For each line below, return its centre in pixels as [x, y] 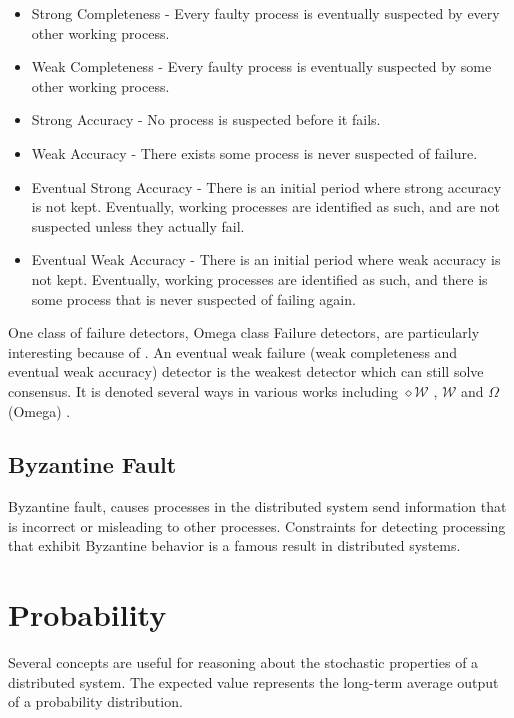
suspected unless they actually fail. [138, 225]
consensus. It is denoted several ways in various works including [203, 390]
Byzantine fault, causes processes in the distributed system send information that [257, 506]
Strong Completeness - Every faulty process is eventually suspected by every [265, 13]
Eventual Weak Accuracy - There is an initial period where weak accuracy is [266, 259]
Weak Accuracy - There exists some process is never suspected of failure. [254, 152]
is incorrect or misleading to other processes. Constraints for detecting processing [257, 525]
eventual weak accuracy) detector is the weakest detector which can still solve [246, 371]
